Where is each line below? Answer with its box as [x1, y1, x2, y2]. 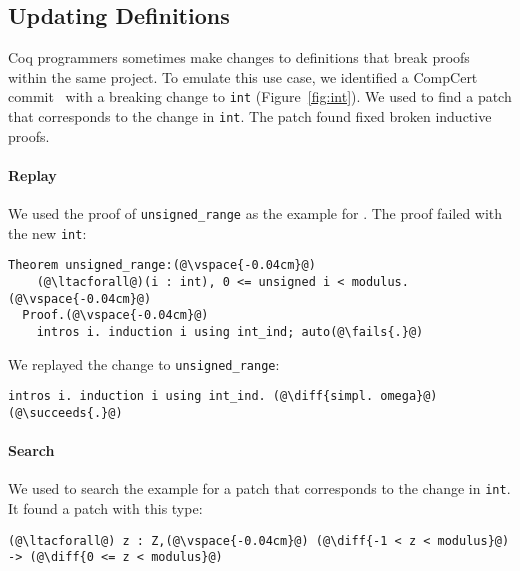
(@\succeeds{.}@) [8, 406, 123, 420]
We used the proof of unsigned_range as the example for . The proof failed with [8, 203, 503, 224]
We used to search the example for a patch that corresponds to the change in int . [8, 478, 511, 499]
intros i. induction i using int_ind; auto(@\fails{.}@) [36, 325, 424, 340]
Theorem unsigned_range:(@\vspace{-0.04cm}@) [8, 258, 316, 273]
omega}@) [380, 389, 438, 404]
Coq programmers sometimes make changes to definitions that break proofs [8, 47, 470, 68]
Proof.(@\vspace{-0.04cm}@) [22, 308, 209, 323]
